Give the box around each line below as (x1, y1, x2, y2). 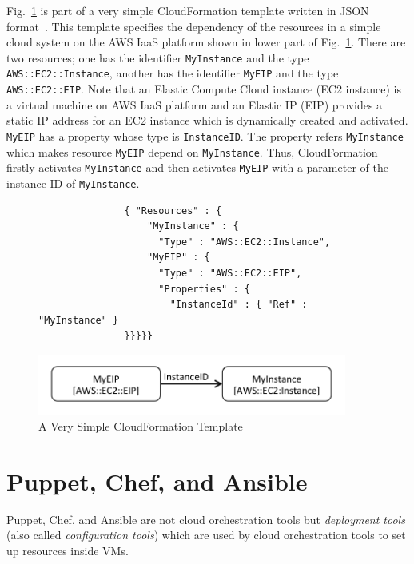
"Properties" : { (158, 283, 250, 295)
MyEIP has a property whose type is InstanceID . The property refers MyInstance (6, 127, 404, 144)
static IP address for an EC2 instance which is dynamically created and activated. (6, 112, 408, 129)
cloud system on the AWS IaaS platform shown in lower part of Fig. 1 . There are (6, 34, 406, 50)
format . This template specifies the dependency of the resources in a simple (6, 18, 381, 34)
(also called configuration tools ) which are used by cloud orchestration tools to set (6, 526, 406, 543)
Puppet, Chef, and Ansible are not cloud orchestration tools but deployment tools (6, 510, 405, 527)
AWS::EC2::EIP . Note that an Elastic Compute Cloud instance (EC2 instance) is (6, 81, 401, 97)
